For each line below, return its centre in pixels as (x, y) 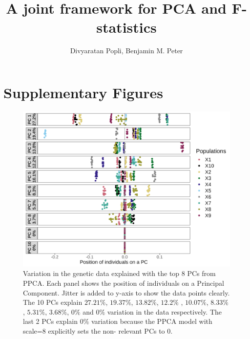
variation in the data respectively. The (165, 311)
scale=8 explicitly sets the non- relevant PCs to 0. (98, 331)
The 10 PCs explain (53, 302)
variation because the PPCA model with (152, 321)
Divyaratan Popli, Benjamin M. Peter (126, 51)
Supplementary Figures (83, 92)
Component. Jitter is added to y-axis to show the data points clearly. (126, 292)
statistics (126, 27)
